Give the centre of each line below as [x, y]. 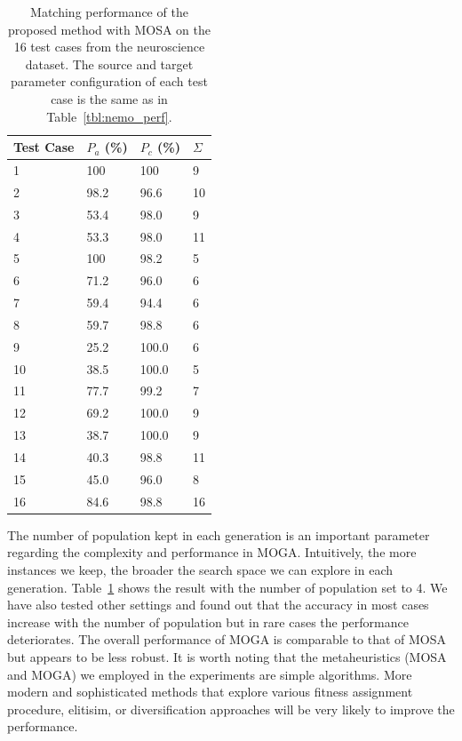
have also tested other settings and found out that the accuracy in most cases [218, 605]
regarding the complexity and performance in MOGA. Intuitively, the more [212, 552]
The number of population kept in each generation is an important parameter [219, 534]
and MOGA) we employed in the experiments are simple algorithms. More [210, 674]
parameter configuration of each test [109, 81]
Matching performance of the [109, 12]
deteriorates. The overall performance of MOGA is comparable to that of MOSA [227, 639]
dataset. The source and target [109, 64]
